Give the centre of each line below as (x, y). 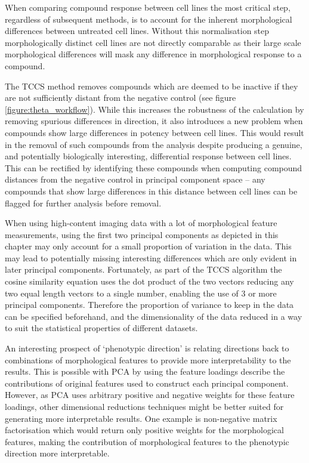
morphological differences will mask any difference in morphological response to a (153, 54)
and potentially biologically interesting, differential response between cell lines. (148, 156)
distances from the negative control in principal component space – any (135, 179)
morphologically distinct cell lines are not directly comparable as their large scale (153, 42)
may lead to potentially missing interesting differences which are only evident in (151, 257)
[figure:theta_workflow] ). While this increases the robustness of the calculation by (154, 109)
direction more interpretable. (57, 453)
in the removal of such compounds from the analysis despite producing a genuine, (154, 144)
